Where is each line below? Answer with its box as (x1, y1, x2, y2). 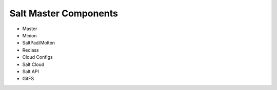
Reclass (22, 47, 39, 53)
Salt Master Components (9, 8, 118, 19)
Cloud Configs (22, 54, 53, 60)
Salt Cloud (22, 61, 45, 67)
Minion (22, 32, 37, 38)
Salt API (22, 68, 39, 74)
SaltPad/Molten (22, 40, 55, 46)
